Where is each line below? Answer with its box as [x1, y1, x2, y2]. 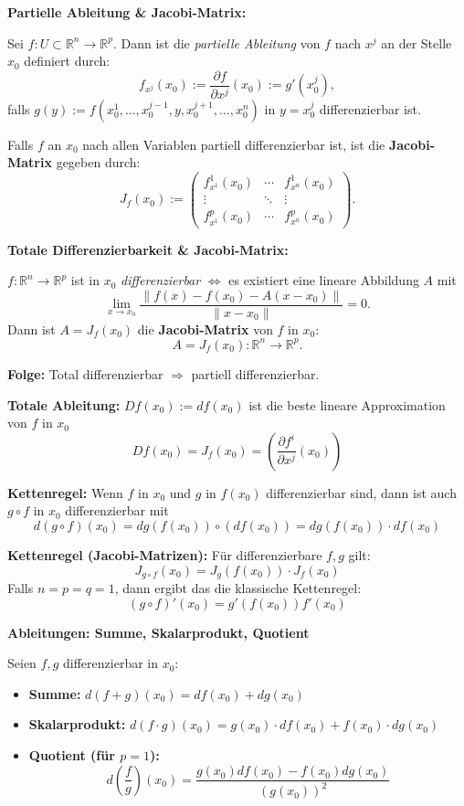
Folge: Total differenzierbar [7, 364, 163, 383]
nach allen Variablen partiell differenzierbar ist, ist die [82, 134, 385, 154]
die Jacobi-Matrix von [137, 319, 273, 338]
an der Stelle [381, 33, 452, 52]
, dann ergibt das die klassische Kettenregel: [114, 578, 362, 597]
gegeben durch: [56, 153, 141, 172]
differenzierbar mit [65, 501, 169, 520]
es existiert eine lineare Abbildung [228, 270, 419, 290]
